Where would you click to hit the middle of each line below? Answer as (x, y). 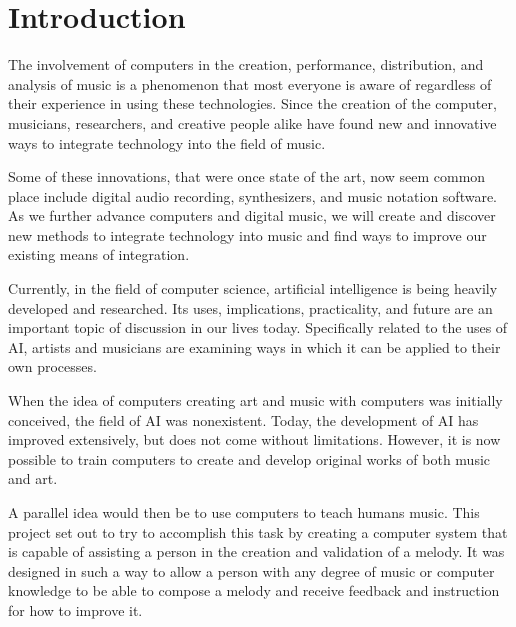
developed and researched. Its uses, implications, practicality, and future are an (250, 307)
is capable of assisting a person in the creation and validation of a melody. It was (256, 551)
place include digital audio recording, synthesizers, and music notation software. (253, 195)
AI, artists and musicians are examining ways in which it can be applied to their (254, 346)
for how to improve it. (75, 609)
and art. (33, 478)
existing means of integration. (99, 254)
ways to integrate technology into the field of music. (167, 142)
